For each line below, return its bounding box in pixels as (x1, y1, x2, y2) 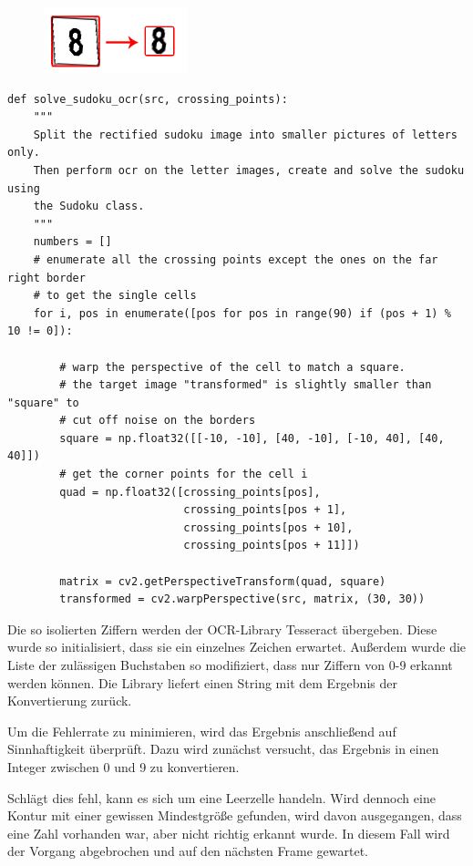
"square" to (7, 396, 79, 409)
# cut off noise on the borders (59, 414, 256, 428)
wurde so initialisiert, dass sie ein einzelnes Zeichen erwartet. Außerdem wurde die (7, 637, 467, 656)
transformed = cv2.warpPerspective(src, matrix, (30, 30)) (59, 593, 426, 606)
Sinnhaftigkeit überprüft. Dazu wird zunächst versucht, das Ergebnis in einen (7, 739, 439, 758)
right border (7, 271, 86, 284)
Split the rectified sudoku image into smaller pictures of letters (33, 128, 458, 141)
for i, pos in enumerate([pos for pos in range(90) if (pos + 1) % (33, 306, 451, 320)
